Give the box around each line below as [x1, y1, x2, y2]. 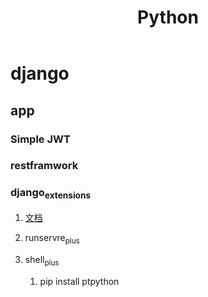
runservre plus [24, 231, 80, 246]
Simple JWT [10, 132, 71, 146]
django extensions [10, 186, 92, 201]
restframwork [10, 159, 79, 173]
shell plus [24, 253, 60, 268]
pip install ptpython [39, 275, 120, 287]
